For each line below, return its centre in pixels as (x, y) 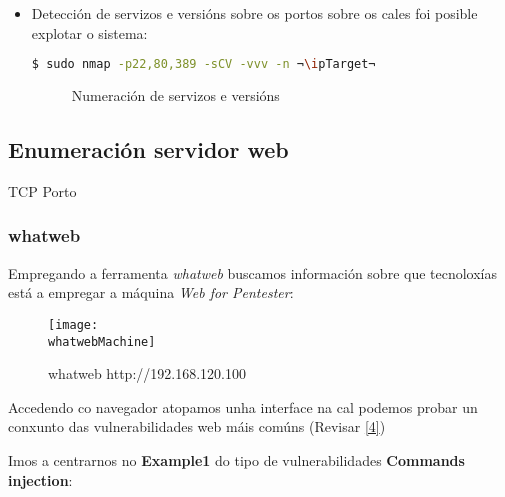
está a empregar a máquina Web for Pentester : (151, 292)
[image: (73, 324)
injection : (40, 479)
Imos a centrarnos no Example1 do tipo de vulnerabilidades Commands (236, 459)
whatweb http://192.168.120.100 (147, 373)
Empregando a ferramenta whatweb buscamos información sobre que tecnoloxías (253, 272)
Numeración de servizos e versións (175, 95)
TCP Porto (42, 190)
